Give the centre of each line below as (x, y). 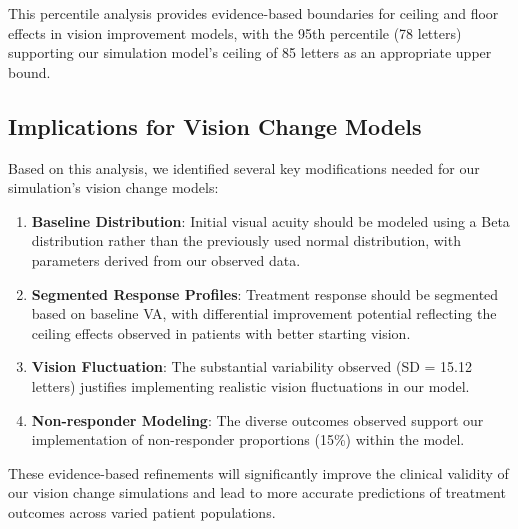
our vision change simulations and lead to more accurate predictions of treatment (257, 492)
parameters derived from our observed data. (166, 259)
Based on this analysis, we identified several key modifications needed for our (244, 167)
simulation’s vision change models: (113, 187)
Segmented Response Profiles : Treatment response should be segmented (265, 293)
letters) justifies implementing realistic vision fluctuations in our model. (250, 385)
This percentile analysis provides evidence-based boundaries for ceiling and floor (253, 13)
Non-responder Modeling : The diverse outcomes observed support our (257, 419)
